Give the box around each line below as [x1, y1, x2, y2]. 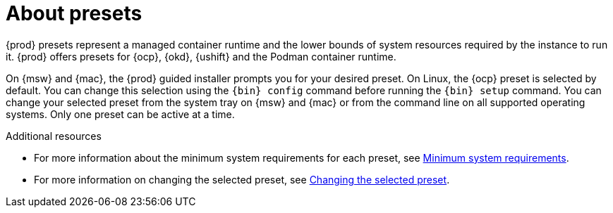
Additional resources [6, 129, 102, 142]
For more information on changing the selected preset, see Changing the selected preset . [34, 173, 450, 186]
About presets [6, 1, 142, 25]
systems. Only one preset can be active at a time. [6, 108, 235, 120]
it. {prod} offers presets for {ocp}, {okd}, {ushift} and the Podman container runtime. [6, 50, 396, 63]
